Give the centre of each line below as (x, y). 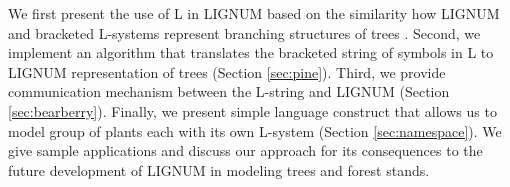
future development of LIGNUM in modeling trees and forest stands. (219, 169)
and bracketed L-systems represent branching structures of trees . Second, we (244, 32)
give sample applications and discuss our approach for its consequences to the (245, 150)
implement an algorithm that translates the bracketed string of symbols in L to (251, 52)
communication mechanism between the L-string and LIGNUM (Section (229, 91)
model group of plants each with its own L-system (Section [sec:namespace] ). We (255, 130)
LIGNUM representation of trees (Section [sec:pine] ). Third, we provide (227, 71)
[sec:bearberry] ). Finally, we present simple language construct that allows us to (252, 110)
